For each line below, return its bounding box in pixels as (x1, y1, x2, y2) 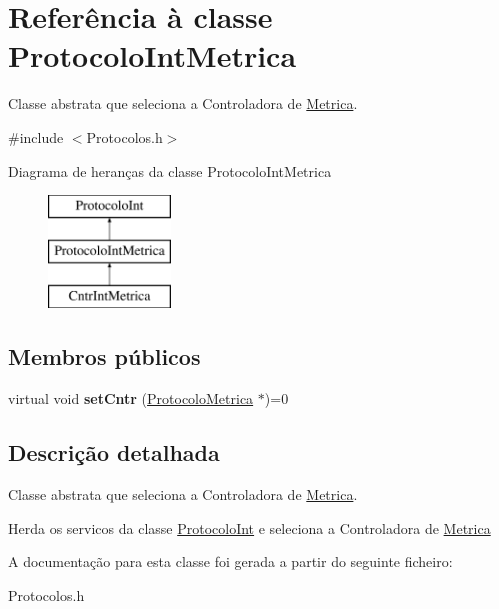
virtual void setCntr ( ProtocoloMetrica (8, 388, 254, 409)
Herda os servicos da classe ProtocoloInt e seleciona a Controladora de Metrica (8, 517, 491, 538)
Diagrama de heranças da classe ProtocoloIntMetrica (8, 160, 332, 181)
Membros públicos (8, 341, 201, 372)
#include (8, 126, 64, 147)
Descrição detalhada (8, 437, 220, 468)
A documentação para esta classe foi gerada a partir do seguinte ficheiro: (8, 551, 453, 572)
